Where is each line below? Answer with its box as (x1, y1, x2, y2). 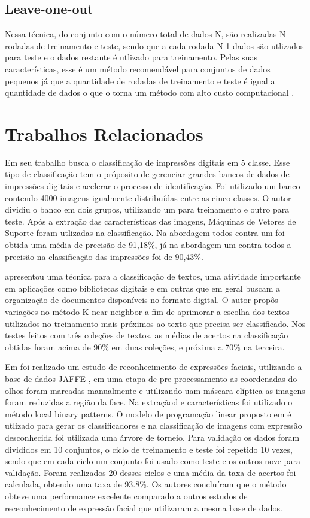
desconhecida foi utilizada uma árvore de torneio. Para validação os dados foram (5, 431, 300, 443)
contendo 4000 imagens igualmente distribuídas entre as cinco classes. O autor (5, 191, 291, 204)
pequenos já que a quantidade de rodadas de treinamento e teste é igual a (5, 74, 275, 87)
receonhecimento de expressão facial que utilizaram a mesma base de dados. (5, 501, 282, 514)
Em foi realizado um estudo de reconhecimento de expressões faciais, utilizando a (5, 361, 302, 373)
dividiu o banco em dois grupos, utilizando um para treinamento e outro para (5, 203, 290, 216)
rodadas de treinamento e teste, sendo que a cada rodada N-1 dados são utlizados (5, 39, 304, 52)
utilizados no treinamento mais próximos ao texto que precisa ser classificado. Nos (5, 317, 306, 329)
